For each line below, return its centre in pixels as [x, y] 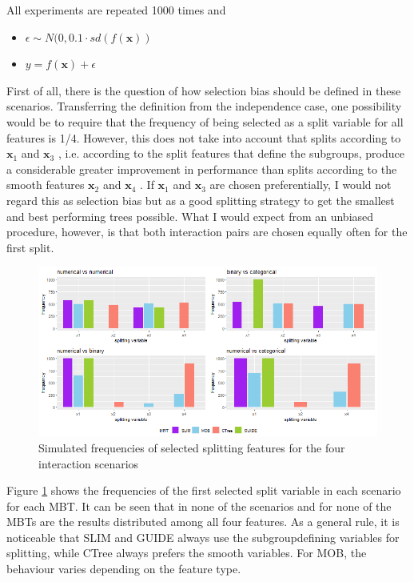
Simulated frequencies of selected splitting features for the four [192, 447]
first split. [30, 247]
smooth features [46, 185]
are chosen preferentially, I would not [301, 185]
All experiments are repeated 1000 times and [116, 10]
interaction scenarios [89, 463]
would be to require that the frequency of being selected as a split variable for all [205, 121]
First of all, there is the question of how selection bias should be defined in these [204, 90]
